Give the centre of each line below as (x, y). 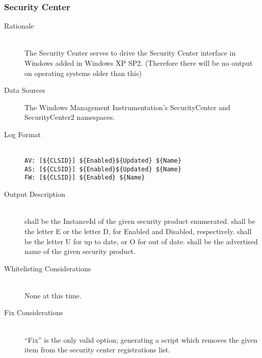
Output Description (35, 194)
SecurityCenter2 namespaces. (70, 117)
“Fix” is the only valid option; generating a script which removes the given (141, 339)
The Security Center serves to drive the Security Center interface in (130, 53)
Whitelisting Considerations (48, 268)
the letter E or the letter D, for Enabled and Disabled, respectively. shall (138, 231)
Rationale (19, 26)
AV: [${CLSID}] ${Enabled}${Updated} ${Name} (103, 161)
